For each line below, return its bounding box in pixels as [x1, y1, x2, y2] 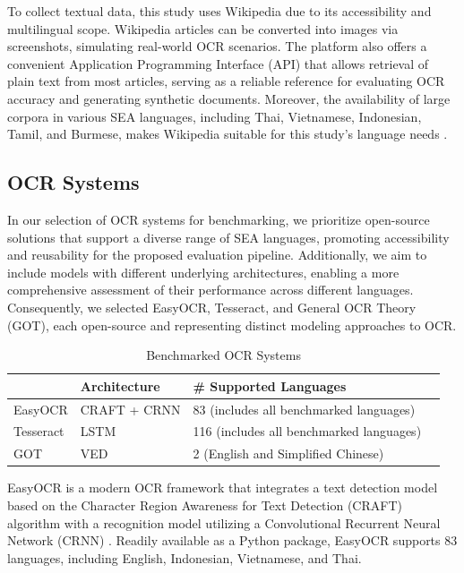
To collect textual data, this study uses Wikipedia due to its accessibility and [7, 2, 432, 20]
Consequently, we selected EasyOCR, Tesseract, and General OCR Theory [7, 297, 417, 316]
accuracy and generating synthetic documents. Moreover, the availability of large [7, 89, 451, 107]
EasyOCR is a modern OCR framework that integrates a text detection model [7, 478, 438, 497]
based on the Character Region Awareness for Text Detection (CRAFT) [7, 495, 402, 514]
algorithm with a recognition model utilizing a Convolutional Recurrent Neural [7, 513, 441, 532]
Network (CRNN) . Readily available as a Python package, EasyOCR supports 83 [7, 531, 458, 550]
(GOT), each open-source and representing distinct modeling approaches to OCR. [7, 315, 457, 334]
